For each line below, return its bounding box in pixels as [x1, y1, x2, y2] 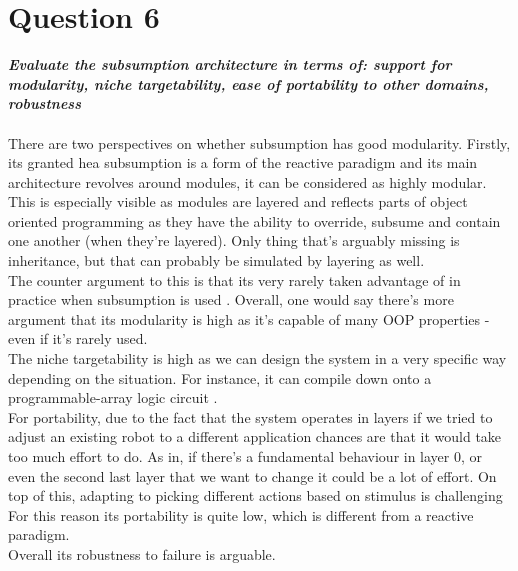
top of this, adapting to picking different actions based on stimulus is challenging [8, 485, 503, 506]
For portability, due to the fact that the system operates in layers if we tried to [8, 406, 493, 427]
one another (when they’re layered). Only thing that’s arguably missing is [8, 230, 460, 251]
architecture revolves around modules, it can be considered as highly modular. [8, 171, 487, 192]
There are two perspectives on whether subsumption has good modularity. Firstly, [8, 132, 511, 153]
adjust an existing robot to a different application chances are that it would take [8, 426, 502, 447]
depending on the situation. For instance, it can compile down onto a [8, 367, 432, 388]
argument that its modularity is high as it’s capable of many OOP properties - [8, 308, 490, 329]
